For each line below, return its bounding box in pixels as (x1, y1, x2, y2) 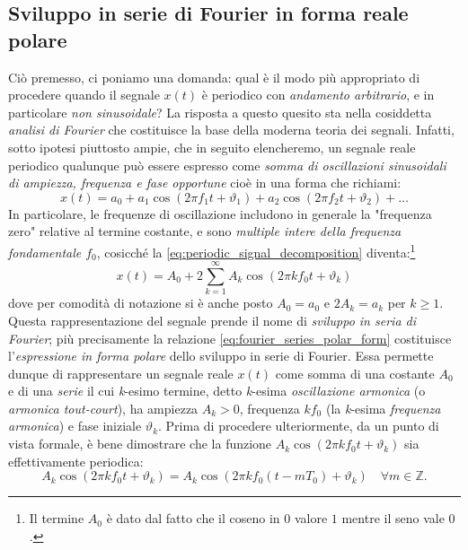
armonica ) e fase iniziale (8, 416, 142, 435)
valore (294, 509, 328, 528)
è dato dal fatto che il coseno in (106, 509, 280, 528)
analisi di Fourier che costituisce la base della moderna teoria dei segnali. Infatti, (8, 120, 455, 139)
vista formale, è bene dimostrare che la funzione (8, 434, 272, 453)
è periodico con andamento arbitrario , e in (201, 85, 435, 104)
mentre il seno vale (341, 509, 445, 528)
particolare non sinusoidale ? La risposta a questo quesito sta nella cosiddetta (8, 102, 432, 121)
